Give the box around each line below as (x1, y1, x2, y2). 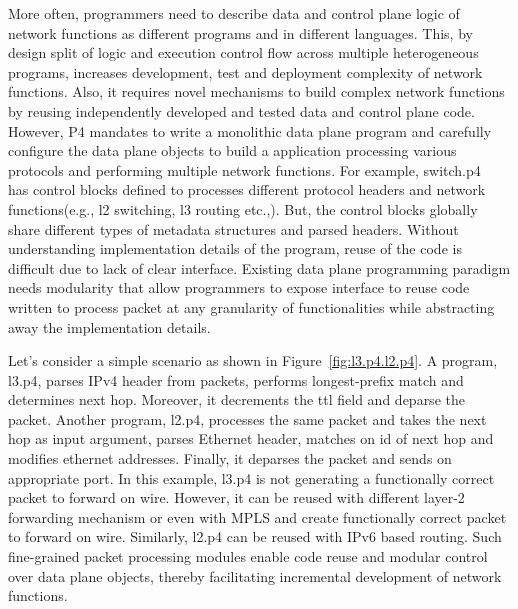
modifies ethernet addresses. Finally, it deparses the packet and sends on (8, 448, 452, 469)
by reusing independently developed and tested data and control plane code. (8, 100, 475, 121)
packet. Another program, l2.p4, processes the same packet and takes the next (8, 408, 487, 429)
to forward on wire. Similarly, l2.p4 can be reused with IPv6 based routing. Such (8, 526, 502, 547)
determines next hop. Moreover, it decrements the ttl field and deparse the (8, 389, 465, 410)
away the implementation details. (8, 316, 211, 337)
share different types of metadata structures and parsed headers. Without (8, 218, 459, 239)
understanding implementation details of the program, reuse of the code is (8, 238, 462, 259)
